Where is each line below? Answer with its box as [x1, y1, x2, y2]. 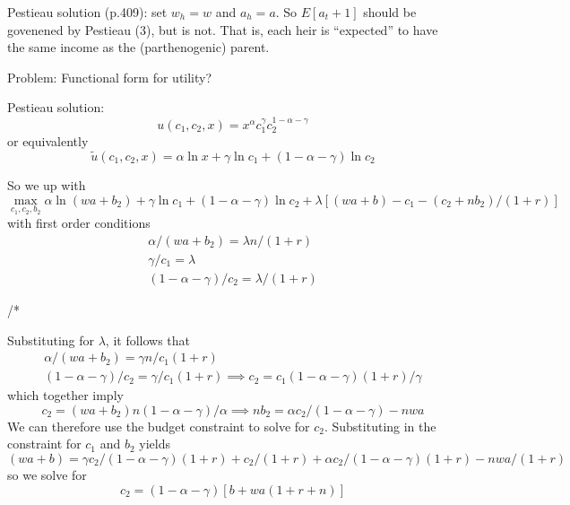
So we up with [7, 176, 86, 195]
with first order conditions [7, 213, 151, 232]
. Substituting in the [324, 416, 436, 435]
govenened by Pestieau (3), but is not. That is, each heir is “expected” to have [7, 20, 438, 39]
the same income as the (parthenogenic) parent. [7, 38, 270, 57]
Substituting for [7, 330, 94, 349]
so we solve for [7, 465, 87, 483]
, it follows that [105, 330, 191, 349]
